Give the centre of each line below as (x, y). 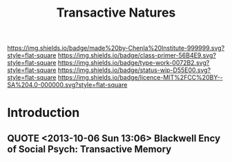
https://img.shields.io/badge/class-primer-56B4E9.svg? (137, 55)
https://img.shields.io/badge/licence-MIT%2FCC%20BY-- (140, 78)
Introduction (43, 113)
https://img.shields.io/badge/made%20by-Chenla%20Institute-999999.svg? (116, 48)
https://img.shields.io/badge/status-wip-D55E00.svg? (134, 70)
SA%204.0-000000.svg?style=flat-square (67, 85)
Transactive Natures (116, 13)
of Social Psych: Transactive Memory (89, 149)
